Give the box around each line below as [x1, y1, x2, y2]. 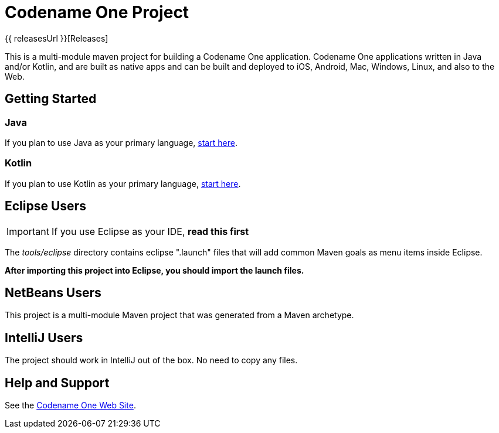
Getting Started [5, 91, 97, 107]
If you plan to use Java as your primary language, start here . [5, 137, 237, 148]
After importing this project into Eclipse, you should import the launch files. [5, 265, 304, 275]
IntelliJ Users [5, 330, 83, 345]
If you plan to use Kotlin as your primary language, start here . [5, 178, 241, 189]
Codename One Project [5, 2, 189, 22]
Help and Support [5, 375, 110, 390]
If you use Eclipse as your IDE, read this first [51, 225, 249, 237]
